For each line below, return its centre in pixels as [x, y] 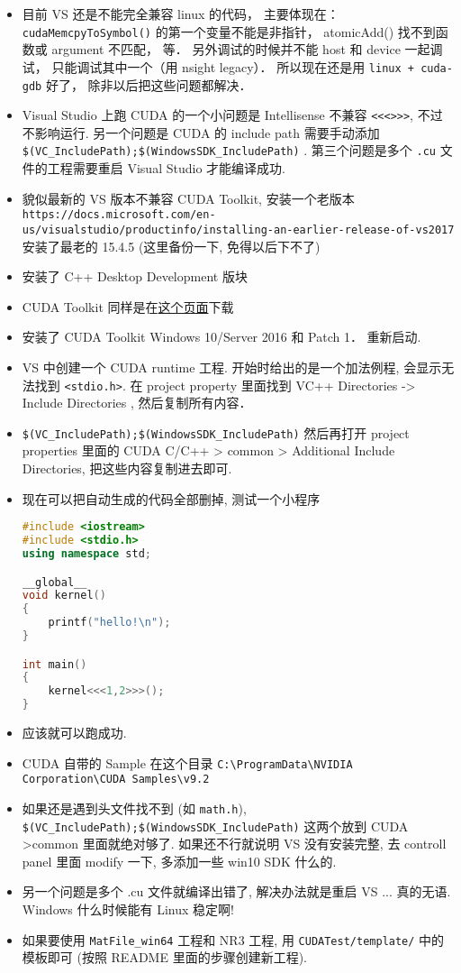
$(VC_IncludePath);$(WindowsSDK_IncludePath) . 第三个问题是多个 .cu [229, 150]
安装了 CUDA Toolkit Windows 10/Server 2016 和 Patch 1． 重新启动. [221, 337]
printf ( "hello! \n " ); [109, 623]
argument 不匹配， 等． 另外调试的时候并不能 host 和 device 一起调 [247, 49]
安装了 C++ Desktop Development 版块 [135, 276]
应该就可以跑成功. [74, 733]
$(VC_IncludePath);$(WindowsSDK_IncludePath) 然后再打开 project [216, 432]
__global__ [54, 582]
